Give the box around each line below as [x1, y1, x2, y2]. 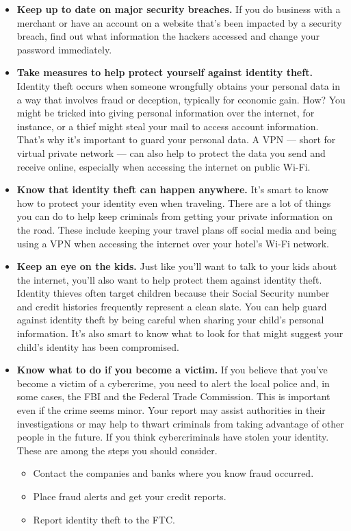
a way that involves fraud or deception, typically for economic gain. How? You [16, 92, 346, 106]
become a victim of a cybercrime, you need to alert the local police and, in [16, 375, 330, 390]
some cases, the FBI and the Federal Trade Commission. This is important [16, 389, 330, 404]
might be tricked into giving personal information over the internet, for [16, 106, 315, 120]
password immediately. [16, 42, 112, 56]
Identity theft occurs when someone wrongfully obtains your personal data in [16, 78, 341, 92]
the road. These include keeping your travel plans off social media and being [16, 222, 337, 236]
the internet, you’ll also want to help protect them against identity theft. [16, 272, 322, 286]
